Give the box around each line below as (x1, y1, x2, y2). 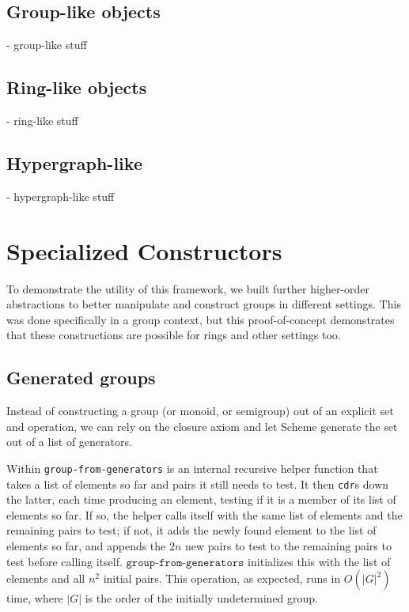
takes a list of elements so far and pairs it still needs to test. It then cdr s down (6, 475, 389, 492)
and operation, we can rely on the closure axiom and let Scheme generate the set (6, 417, 398, 434)
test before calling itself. (6, 553, 123, 569)
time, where (6, 590, 63, 606)
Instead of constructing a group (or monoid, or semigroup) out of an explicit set (6, 402, 394, 419)
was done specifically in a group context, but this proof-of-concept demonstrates (6, 311, 395, 327)
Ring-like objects (6, 75, 147, 100)
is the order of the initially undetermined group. (85, 590, 318, 606)
